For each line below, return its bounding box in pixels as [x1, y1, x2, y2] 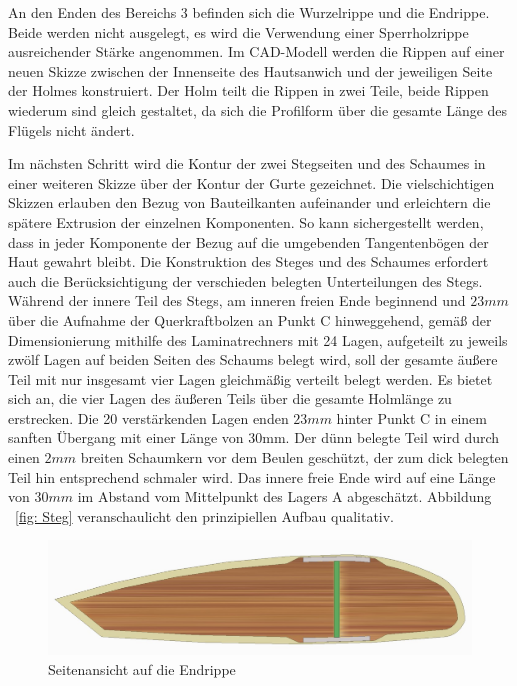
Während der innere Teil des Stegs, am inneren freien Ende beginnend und [8, 290, 466, 311]
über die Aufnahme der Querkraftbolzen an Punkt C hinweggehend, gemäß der [8, 309, 492, 330]
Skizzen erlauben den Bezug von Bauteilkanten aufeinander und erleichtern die [8, 192, 491, 213]
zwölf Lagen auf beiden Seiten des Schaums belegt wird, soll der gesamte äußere [8, 349, 498, 370]
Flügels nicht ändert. [8, 119, 135, 140]
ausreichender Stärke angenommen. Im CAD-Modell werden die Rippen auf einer [8, 41, 505, 62]
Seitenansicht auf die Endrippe [48, 658, 236, 679]
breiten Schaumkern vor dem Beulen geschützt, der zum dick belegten [80, 447, 509, 468]
